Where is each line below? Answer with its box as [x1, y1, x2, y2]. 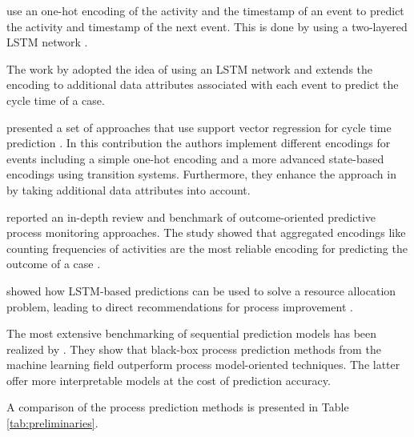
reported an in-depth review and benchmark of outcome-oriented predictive [6, 208, 376, 225]
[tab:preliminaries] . [6, 415, 98, 431]
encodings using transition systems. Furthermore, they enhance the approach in [6, 166, 396, 182]
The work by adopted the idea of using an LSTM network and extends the [6, 60, 373, 77]
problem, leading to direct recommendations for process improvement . [6, 298, 353, 315]
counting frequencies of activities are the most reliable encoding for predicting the [6, 239, 408, 256]
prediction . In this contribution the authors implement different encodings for [6, 134, 391, 151]
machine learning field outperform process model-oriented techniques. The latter [6, 356, 400, 373]
